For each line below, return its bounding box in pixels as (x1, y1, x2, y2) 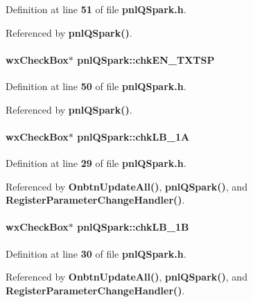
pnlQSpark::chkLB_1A (77, 129, 190, 143)
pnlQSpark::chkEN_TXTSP (77, 52, 215, 66)
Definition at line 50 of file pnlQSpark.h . (6, 78, 186, 93)
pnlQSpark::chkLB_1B (77, 220, 189, 234)
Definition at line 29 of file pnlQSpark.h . (6, 155, 186, 170)
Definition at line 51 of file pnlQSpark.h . (6, 2, 186, 16)
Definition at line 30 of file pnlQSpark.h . (6, 246, 186, 260)
